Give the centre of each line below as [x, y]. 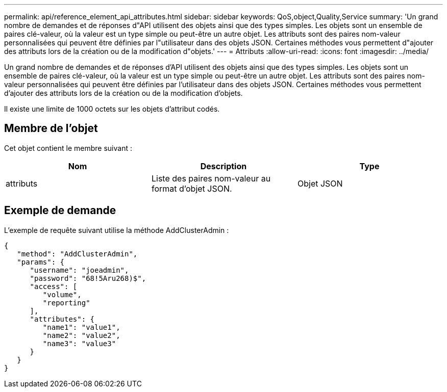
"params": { [41, 262]
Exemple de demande [60, 211]
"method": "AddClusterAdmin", [77, 254]
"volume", [62, 294]
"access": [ [54, 286]
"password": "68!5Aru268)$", [88, 278]
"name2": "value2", [81, 335]
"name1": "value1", [81, 327]
